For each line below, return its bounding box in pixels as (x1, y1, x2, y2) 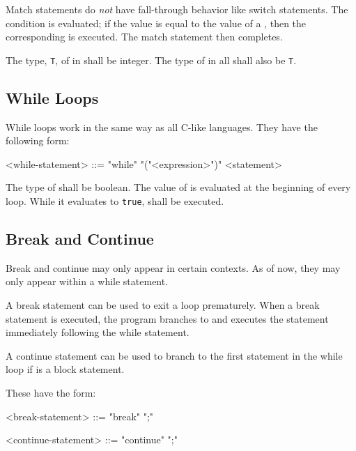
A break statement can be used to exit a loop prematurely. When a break (6, 298, 320, 312)
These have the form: (6, 385, 96, 400)
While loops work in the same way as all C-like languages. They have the (6, 119, 318, 134)
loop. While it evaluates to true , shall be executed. (6, 194, 224, 208)
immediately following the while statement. (6, 325, 189, 339)
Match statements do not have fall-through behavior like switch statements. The (6, 2, 348, 16)
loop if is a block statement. (6, 362, 125, 376)
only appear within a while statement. (6, 274, 169, 289)
